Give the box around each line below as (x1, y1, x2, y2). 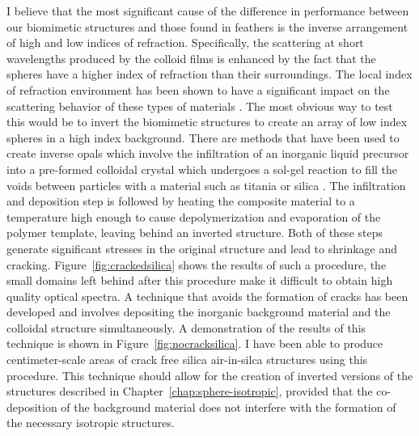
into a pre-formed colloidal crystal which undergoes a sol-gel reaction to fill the (6, 160, 398, 177)
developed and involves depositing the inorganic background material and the (6, 303, 391, 320)
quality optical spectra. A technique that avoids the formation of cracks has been (6, 287, 408, 304)
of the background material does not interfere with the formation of (61, 398, 396, 415)
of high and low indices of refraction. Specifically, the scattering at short (6, 34, 364, 51)
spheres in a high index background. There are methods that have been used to (6, 129, 400, 146)
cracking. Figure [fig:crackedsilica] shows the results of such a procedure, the (6, 256, 387, 273)
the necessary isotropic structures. (6, 414, 175, 431)
